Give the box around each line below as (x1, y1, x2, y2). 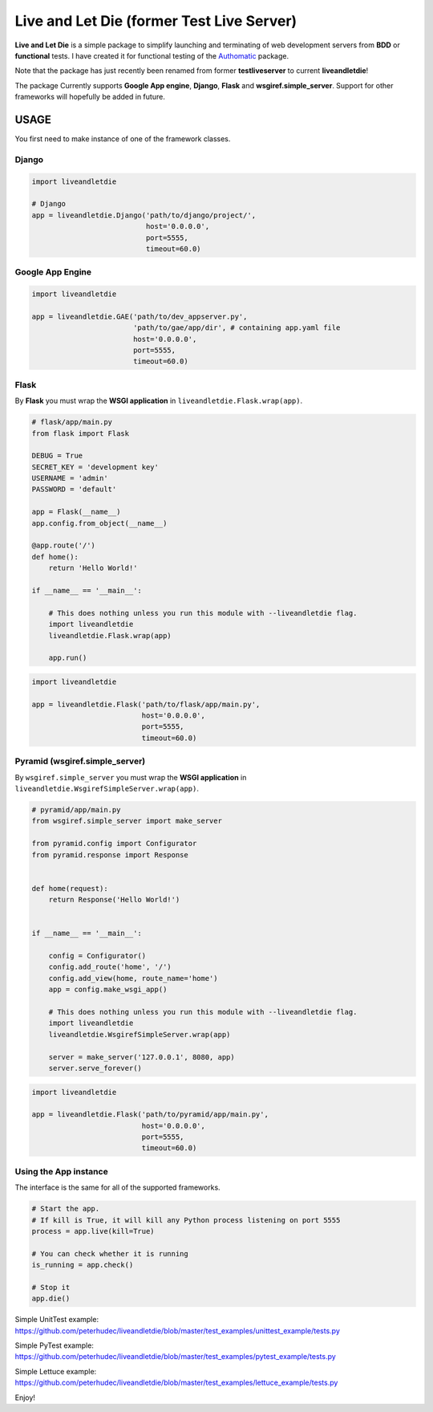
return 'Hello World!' (48, 564, 138, 573)
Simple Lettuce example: (14, 1366, 97, 1376)
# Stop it (31, 1283, 71, 1292)
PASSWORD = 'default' (31, 485, 117, 494)
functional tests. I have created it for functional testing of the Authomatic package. (14, 51, 289, 60)
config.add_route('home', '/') (48, 962, 172, 971)
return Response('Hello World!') (48, 895, 180, 905)
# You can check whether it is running (31, 1249, 188, 1258)
